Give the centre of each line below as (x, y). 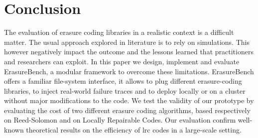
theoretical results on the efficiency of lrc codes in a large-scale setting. (134, 130)
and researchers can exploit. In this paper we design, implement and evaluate (122, 61)
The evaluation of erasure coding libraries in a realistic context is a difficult (119, 32)
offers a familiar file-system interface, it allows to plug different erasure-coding (123, 81)
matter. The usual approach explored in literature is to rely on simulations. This (127, 42)
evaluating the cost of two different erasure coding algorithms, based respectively (127, 110)
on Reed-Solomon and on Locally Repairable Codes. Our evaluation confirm (120, 120)
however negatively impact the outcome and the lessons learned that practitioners (129, 52)
